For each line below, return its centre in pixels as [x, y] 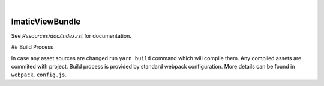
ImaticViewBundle [46, 21]
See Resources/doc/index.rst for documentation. [71, 35]
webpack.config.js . [39, 75]
